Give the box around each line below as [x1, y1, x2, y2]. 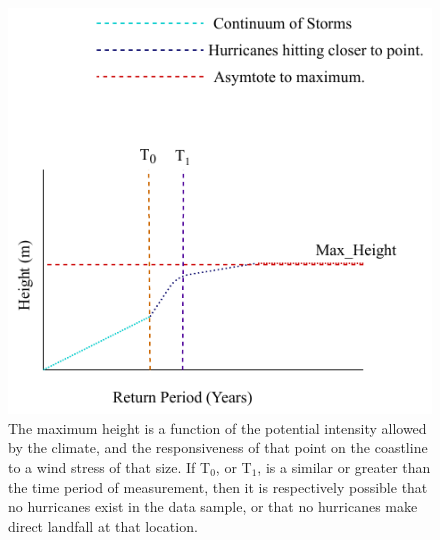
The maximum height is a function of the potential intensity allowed [8, 417, 427, 438]
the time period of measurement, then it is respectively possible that [8, 476, 428, 497]
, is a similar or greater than [257, 456, 431, 477]
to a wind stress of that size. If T [8, 456, 211, 477]
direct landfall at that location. [8, 515, 198, 536]
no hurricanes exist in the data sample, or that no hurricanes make [8, 496, 418, 517]
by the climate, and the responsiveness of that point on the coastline [8, 437, 428, 458]
